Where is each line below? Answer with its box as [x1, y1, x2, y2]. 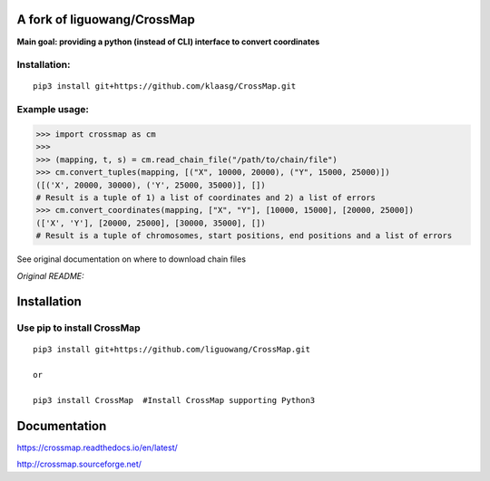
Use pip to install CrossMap [16, 322, 141, 334]
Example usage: [16, 103, 90, 116]
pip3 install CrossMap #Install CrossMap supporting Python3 [33, 395, 316, 406]
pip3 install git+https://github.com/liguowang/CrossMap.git [33, 344, 310, 355]
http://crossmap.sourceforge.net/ [16, 458, 142, 470]
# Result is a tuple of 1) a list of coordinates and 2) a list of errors [35, 192, 377, 203]
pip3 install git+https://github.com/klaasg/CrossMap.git [33, 82, 297, 91]
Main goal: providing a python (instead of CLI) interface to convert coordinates [16, 36, 320, 47]
